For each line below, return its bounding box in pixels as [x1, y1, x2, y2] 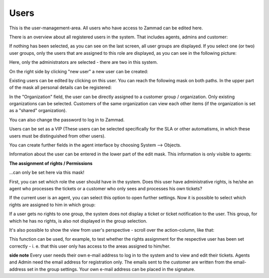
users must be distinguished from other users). [9, 133, 106, 139]
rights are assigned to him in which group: [9, 202, 96, 208]
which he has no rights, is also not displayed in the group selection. [9, 218, 147, 224]
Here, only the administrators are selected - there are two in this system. [9, 59, 158, 65]
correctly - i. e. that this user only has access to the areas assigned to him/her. [9, 243, 171, 249]
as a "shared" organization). [9, 108, 67, 114]
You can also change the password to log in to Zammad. [9, 117, 125, 123]
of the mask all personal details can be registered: [9, 85, 112, 91]
